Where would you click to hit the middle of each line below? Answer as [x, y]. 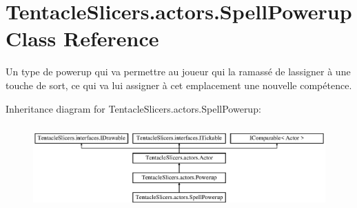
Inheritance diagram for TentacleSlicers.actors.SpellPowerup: [133, 108]
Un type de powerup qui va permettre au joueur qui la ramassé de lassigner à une [178, 72]
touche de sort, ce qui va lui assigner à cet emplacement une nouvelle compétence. [179, 85]
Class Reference [82, 38]
